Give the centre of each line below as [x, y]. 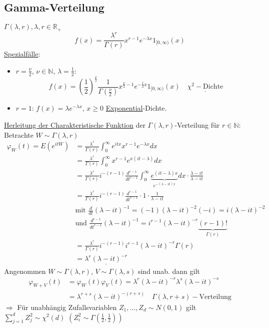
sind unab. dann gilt [169, 271]
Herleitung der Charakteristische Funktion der [75, 125]
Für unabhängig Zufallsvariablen [67, 307]
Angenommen [25, 271]
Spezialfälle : [22, 54]
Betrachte [19, 134]
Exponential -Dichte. [136, 108]
